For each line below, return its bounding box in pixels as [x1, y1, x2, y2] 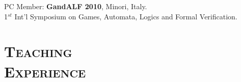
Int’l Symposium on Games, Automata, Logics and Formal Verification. [14, 11, 237, 21]
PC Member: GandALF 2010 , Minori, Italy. [4, 1, 147, 11]
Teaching [4, 41, 72, 62]
